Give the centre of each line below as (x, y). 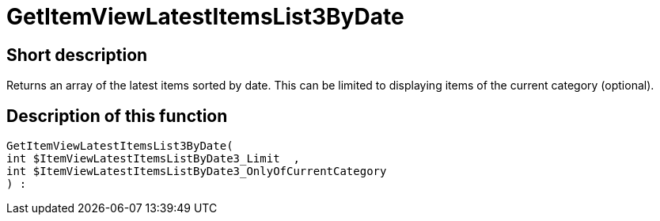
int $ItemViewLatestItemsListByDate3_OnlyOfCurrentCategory (197, 171)
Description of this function (117, 116)
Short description (77, 55)
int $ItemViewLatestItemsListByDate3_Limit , (153, 159)
